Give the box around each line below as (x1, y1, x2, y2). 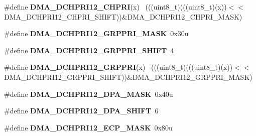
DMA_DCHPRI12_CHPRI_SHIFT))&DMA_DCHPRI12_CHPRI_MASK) (4, 11, 242, 22)
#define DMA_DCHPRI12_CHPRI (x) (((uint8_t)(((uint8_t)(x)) (4, 2, 227, 12)
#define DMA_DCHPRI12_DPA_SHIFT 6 (4, 105, 159, 116)
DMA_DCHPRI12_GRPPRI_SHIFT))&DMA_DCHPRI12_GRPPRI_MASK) (4, 71, 252, 82)
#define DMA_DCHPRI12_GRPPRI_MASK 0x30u (4, 28, 189, 39)
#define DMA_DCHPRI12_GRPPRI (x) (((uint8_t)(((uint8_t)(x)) (4, 62, 233, 72)
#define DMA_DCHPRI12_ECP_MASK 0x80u (4, 122, 173, 132)
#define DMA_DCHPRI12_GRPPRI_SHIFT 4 (4, 45, 174, 55)
